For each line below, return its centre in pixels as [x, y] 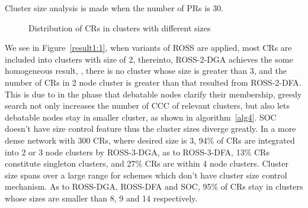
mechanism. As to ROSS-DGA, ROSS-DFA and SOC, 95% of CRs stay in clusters [154, 186]
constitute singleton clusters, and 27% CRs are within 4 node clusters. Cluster [147, 163]
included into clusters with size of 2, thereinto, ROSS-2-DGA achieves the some [149, 59]
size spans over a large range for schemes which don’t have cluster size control [146, 175]
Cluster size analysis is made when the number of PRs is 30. [114, 8]
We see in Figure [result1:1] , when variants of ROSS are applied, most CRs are [148, 48]
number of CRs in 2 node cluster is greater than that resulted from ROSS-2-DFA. [153, 82]
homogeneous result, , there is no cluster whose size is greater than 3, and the [146, 71]
